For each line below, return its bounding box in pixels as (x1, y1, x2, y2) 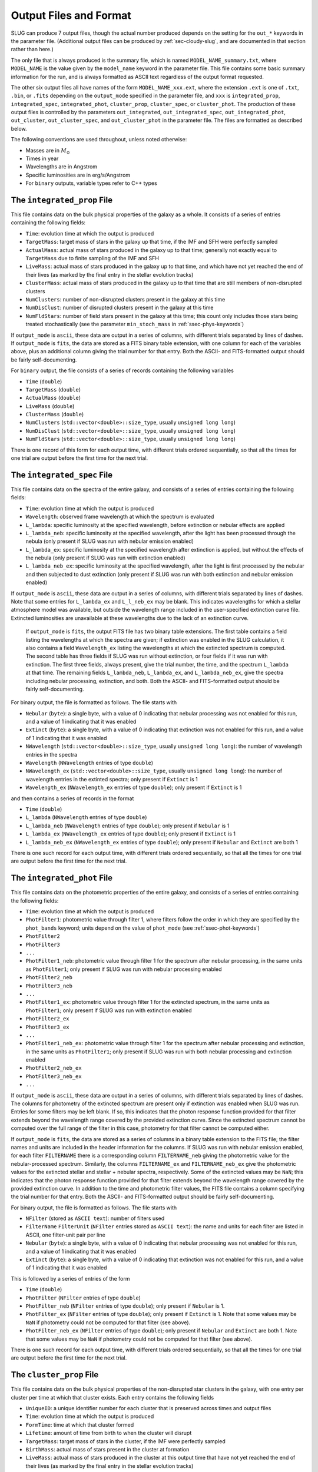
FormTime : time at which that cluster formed (25, 1421, 134, 1428)
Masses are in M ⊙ (25, 147, 70, 155)
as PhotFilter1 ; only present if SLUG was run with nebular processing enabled (25, 966, 222, 973)
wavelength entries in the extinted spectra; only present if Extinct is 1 (25, 775, 198, 783)
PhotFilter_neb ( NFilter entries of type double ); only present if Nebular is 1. (25, 1302, 225, 1309)
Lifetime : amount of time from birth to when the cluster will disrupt (25, 1430, 192, 1437)
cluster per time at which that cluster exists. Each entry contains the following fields (11, 1394, 214, 1401)
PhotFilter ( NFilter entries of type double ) (25, 1294, 141, 1301)
